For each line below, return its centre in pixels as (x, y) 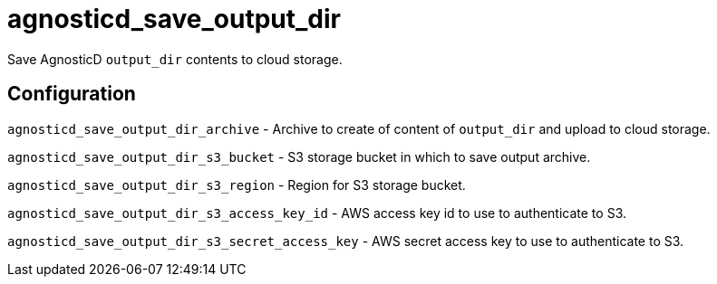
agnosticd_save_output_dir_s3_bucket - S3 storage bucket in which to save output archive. (299, 156)
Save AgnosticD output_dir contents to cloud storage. (175, 59)
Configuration (72, 94)
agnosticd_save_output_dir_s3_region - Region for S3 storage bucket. (237, 185)
